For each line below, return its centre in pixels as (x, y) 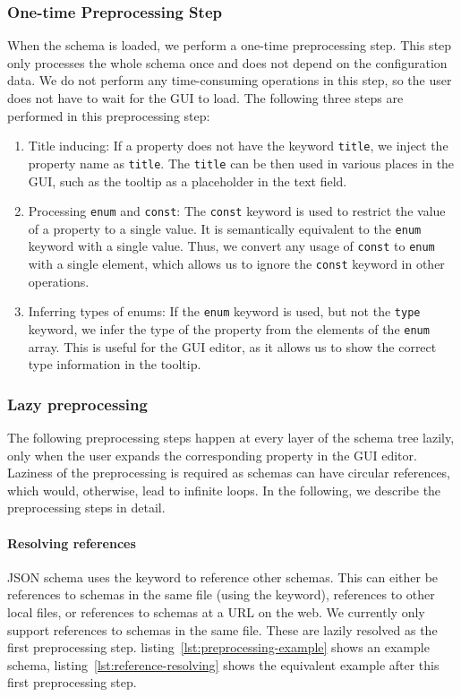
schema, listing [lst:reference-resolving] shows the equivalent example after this (223, 664)
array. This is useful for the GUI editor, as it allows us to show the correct (232, 346)
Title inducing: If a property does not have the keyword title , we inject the (238, 146)
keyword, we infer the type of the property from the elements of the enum (229, 328)
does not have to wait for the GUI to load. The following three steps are (205, 98)
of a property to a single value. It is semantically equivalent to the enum (225, 228)
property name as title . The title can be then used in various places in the (241, 163)
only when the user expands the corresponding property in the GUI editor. (212, 455)
